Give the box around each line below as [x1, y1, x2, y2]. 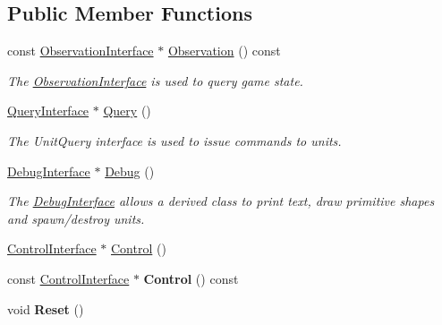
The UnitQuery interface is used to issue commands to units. [7, 131, 342, 150]
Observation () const [167, 41, 281, 60]
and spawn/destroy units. [7, 209, 145, 227]
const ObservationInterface [7, 41, 154, 60]
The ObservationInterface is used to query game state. [7, 71, 303, 90]
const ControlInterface [7, 269, 130, 287]
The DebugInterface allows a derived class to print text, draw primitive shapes [7, 192, 435, 210]
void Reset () [7, 299, 84, 318]
